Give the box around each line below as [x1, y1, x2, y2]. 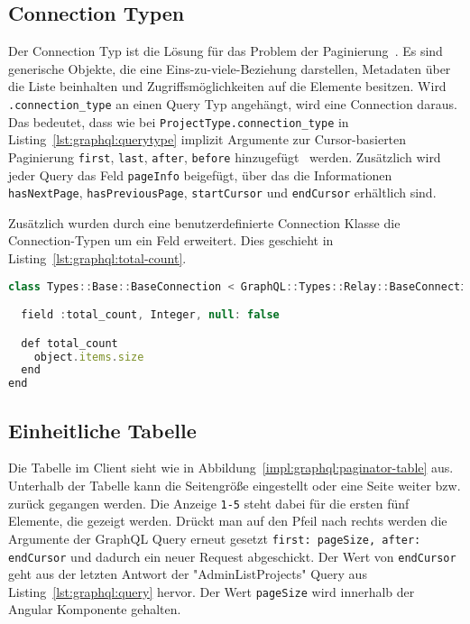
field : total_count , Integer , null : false [21, 308, 280, 322]
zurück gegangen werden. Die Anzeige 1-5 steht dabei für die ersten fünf [8, 493, 410, 512]
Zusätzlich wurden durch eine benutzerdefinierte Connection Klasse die [8, 213, 401, 232]
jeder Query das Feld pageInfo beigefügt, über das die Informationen [8, 165, 392, 184]
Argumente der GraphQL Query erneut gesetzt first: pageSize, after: [8, 528, 421, 547]
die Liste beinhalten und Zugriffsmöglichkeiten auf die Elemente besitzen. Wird [8, 77, 447, 96]
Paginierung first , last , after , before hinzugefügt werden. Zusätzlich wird [8, 147, 441, 166]
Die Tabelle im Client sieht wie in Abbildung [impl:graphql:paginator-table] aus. [8, 458, 454, 477]
